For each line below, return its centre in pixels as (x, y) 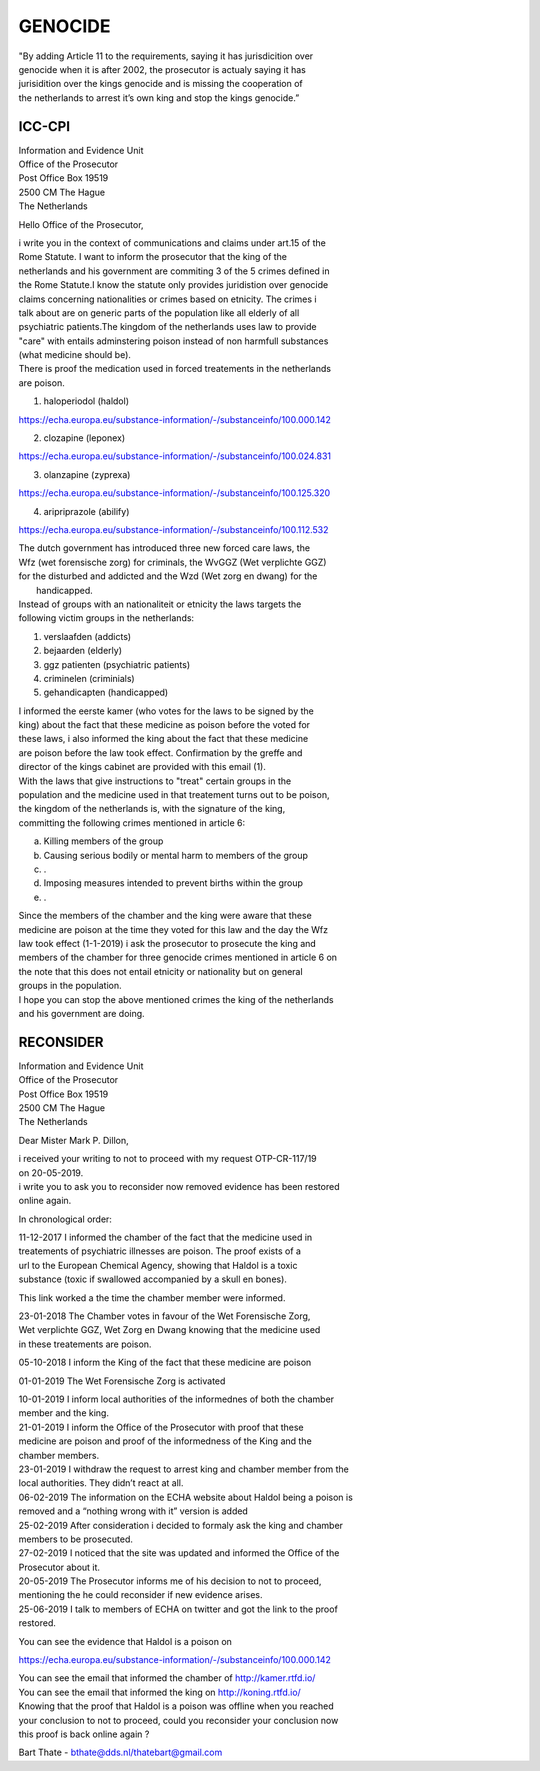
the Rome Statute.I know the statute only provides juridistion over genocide (173, 285)
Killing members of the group (103, 841)
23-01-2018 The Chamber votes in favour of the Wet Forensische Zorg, (164, 1316)
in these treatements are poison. (85, 1344)
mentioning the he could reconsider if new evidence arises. (140, 1595)
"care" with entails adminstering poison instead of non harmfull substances (173, 341)
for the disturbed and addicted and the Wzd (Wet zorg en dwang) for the (168, 576)
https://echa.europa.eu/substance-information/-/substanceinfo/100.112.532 (173, 529)
